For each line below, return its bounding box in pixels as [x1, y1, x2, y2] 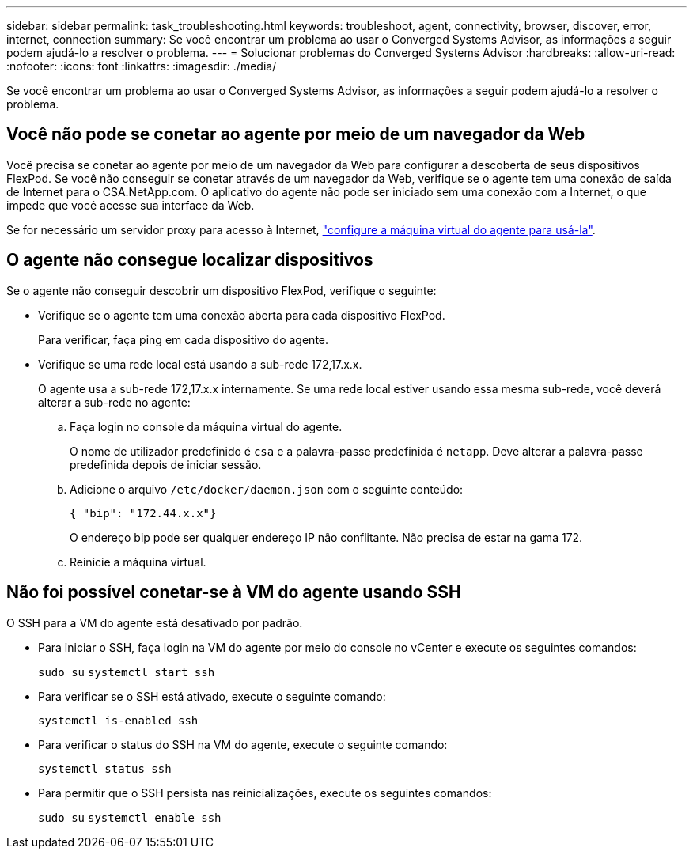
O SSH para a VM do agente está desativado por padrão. [6, 615, 303, 630]
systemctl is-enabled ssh [38, 713, 199, 727]
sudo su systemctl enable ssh [38, 811, 222, 824]
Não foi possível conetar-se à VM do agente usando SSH [6, 582, 461, 603]
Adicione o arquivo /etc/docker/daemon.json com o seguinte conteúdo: [70, 482, 464, 496]
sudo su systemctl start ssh [38, 665, 215, 679]
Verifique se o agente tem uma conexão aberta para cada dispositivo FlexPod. [38, 308, 445, 322]
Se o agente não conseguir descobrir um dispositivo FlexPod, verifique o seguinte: [6, 283, 437, 297]
